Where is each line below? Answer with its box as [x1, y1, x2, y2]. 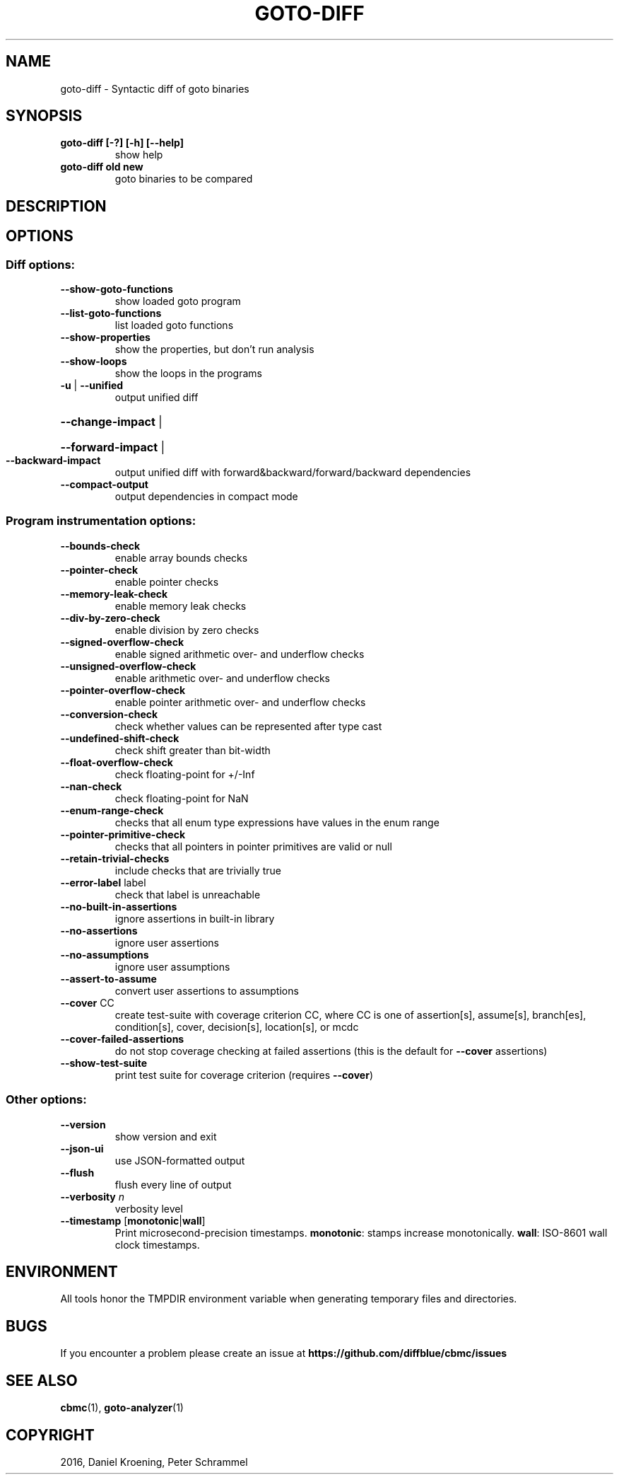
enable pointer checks [114, 575, 219, 588]
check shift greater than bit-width [114, 744, 271, 756]
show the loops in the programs [114, 367, 262, 380]
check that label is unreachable [114, 888, 261, 901]
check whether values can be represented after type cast [114, 719, 382, 732]
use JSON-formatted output [114, 1154, 245, 1167]
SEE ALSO [6, 1371, 78, 1389]
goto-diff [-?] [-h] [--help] [60, 137, 184, 149]
